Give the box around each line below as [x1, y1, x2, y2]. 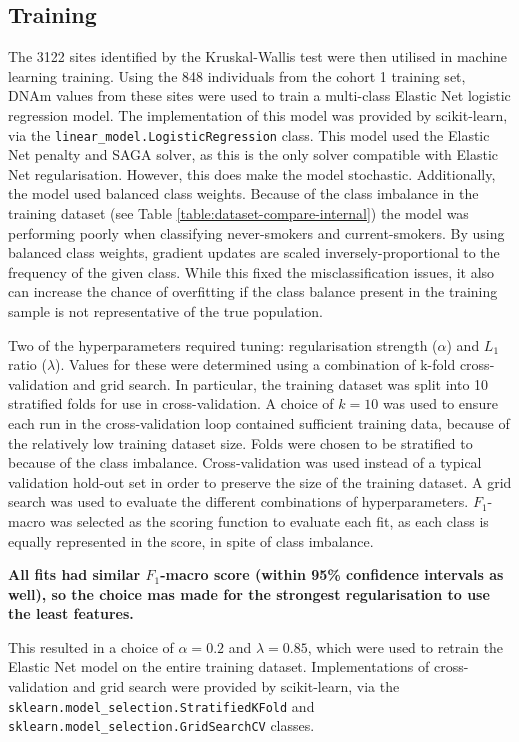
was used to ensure [382, 393, 498, 414]
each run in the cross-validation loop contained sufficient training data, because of [8, 412, 510, 433]
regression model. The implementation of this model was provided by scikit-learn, [8, 104, 508, 125]
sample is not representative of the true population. [8, 300, 323, 321]
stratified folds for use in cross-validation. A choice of [8, 393, 334, 414]
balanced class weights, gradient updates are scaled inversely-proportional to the [8, 242, 500, 263]
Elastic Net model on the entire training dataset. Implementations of [8, 656, 430, 677]
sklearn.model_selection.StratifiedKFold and [8, 695, 315, 716]
